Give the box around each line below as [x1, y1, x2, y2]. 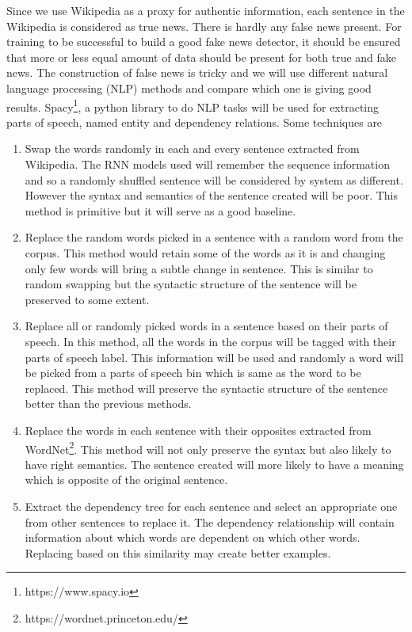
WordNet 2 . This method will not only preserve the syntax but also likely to [25, 438, 391, 457]
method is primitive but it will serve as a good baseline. [25, 202, 296, 219]
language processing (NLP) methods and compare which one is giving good [6, 79, 372, 96]
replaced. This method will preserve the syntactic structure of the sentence [25, 379, 388, 396]
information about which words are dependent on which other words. [25, 529, 360, 546]
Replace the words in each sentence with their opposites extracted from [25, 421, 372, 438]
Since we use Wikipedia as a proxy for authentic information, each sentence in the [6, 2, 405, 18]
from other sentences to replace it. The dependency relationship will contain [25, 513, 395, 530]
